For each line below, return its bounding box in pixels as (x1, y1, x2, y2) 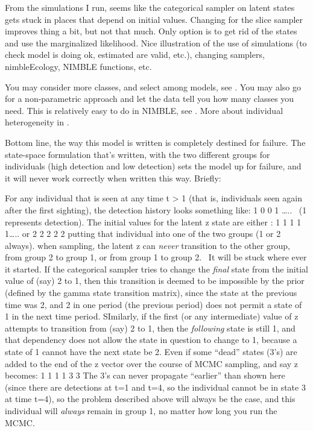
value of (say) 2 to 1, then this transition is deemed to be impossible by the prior (5, 274, 305, 287)
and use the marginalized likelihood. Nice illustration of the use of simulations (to (5, 36, 307, 49)
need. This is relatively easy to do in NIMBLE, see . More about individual (5, 104, 283, 116)
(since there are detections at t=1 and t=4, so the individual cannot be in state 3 (5, 380, 306, 393)
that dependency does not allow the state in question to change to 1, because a (5, 333, 297, 346)
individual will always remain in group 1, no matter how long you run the (5, 404, 277, 417)
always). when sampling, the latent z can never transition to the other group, (5, 239, 290, 251)
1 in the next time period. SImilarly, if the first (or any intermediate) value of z (5, 310, 299, 322)
